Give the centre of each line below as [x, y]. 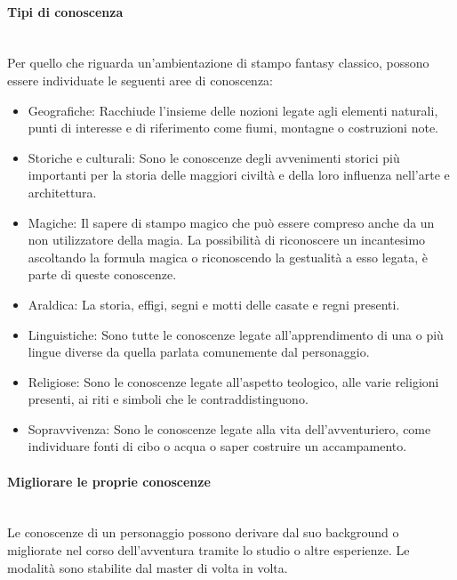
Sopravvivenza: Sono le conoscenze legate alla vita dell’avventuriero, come [229, 428]
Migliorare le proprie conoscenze [109, 481]
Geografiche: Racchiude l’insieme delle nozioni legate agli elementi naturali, [233, 110]
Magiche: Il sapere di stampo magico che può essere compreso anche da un [231, 222]
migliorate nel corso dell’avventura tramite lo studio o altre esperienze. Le [208, 550]
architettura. [62, 192]
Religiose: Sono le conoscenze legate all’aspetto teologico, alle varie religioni [233, 381]
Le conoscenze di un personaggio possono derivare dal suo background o [203, 532]
